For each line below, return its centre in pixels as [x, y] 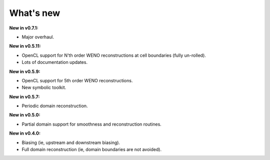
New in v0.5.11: [25, 46]
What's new [35, 13]
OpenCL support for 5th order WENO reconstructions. [77, 80]
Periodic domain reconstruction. [55, 106]
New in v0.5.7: [24, 97]
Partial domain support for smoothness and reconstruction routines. [92, 124]
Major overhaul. [38, 37]
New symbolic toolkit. [44, 88]
